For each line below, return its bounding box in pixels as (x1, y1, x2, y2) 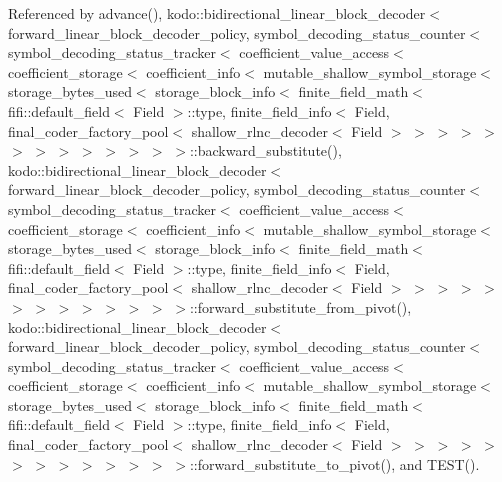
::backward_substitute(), (189, 140, 342, 161)
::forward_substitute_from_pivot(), (189, 296, 412, 317)
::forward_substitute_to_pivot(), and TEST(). (189, 453, 480, 474)
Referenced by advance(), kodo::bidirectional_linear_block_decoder (8, 3, 426, 23)
